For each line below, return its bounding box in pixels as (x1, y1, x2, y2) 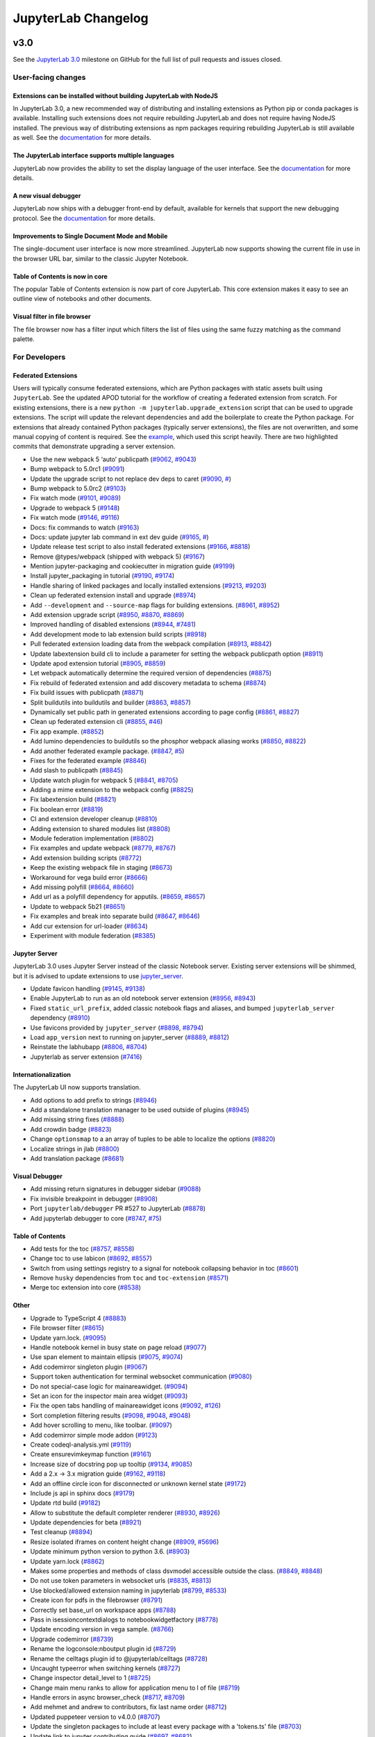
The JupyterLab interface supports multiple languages (12, 151, 175, 160)
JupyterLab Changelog (12, 10, 149, 26)
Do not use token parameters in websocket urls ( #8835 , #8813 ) (30, 1577, 212, 1585)
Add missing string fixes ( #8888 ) (30, 1115, 125, 1123)
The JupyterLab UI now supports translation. (12, 1083, 142, 1092)
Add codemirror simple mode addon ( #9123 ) (30, 1431, 158, 1439)
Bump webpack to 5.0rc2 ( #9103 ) (30, 484, 126, 493)
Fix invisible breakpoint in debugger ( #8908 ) (30, 1194, 158, 1203)
